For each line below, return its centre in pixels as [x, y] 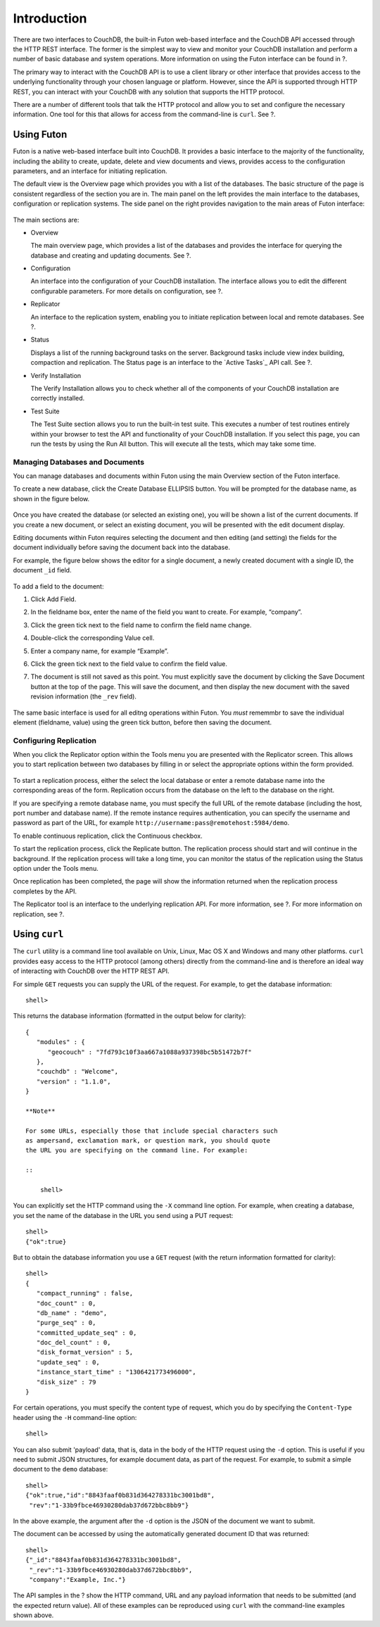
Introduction [50, 18]
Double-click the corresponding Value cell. [93, 638]
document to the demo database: [61, 1469]
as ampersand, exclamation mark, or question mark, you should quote [148, 1141]
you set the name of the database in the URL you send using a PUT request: [123, 1215]
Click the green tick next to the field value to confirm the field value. [129, 664]
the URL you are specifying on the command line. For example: [137, 1150]
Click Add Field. [53, 599]
